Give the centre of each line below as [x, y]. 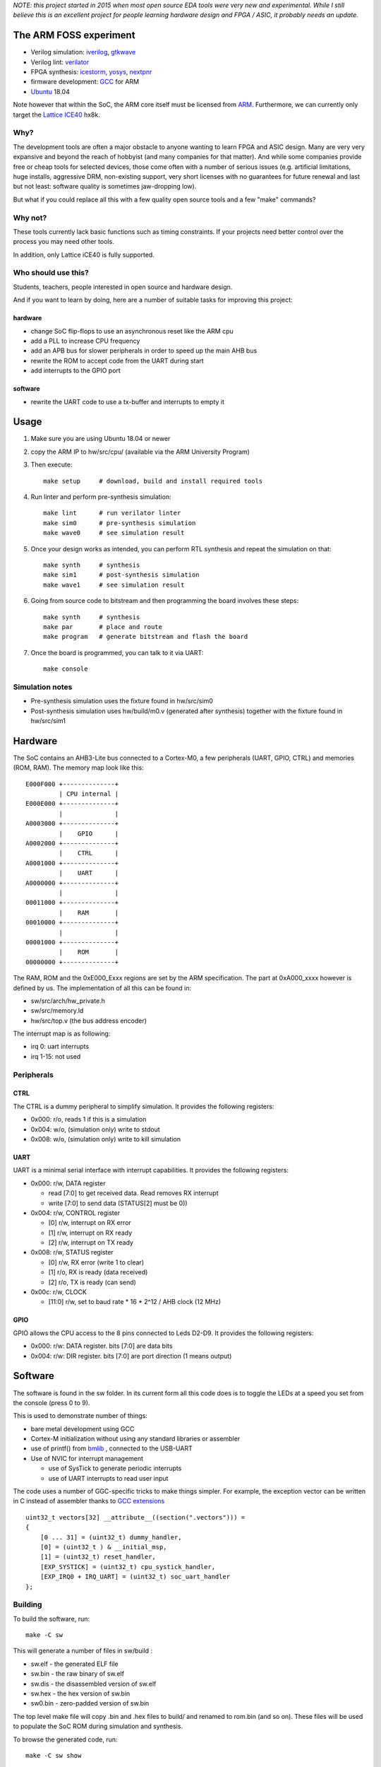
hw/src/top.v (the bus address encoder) [89, 1021]
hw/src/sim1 [48, 721]
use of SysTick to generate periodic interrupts [115, 1468]
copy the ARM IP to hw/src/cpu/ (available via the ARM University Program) [140, 452]
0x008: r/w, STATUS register [72, 1252]
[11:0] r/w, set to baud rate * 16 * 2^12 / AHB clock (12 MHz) [135, 1302]
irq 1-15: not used [56, 1056]
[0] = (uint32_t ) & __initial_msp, [103, 1547]
